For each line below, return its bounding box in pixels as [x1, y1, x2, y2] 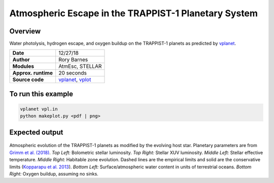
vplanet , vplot [58, 76, 91, 83]
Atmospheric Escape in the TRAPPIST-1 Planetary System [9, 8, 258, 19]
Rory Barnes [58, 56, 88, 63]
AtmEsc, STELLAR [58, 63, 102, 70]
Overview [9, 27, 41, 35]
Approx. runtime [12, 69, 53, 77]
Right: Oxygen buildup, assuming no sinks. [9, 171, 98, 177]
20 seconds [58, 69, 87, 77]
